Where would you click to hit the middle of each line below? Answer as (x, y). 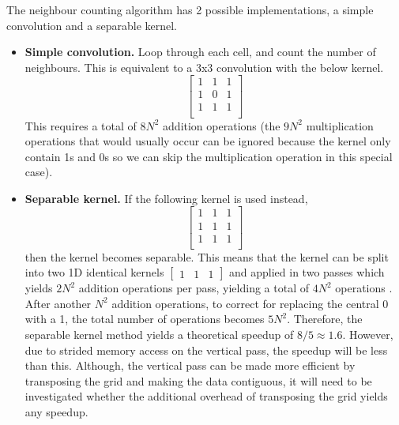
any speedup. (56, 411)
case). (39, 172)
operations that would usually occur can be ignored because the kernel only (208, 141)
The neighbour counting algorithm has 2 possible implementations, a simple (190, 9)
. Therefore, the (325, 319)
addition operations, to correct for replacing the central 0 (250, 303)
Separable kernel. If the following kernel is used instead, (166, 198)
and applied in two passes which (307, 272)
